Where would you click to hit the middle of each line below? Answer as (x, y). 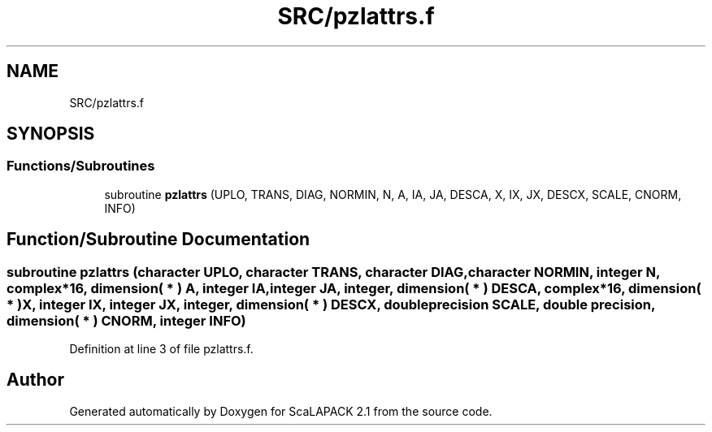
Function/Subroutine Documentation (158, 240)
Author (35, 380)
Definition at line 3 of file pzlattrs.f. (161, 349)
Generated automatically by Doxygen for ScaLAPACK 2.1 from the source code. (281, 411)
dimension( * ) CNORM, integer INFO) (126, 320)
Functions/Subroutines (81, 166)
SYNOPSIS (51, 134)
